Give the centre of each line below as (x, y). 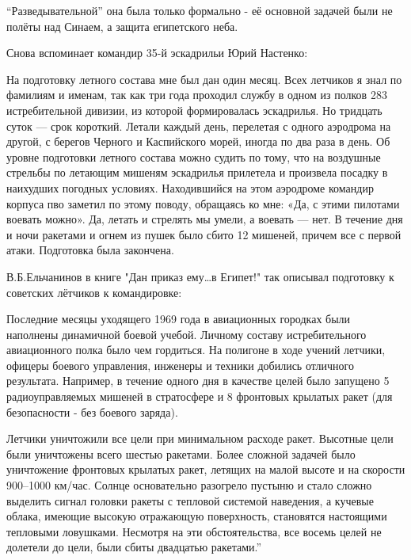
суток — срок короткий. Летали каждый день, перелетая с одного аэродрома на (199, 126)
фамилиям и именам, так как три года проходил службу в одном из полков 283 (197, 95)
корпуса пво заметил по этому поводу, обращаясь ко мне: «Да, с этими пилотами (203, 203)
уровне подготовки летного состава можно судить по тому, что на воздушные (194, 156)
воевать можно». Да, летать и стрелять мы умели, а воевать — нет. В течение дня (205, 219)
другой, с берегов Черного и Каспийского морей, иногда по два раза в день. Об (198, 141)
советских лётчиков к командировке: (94, 292)
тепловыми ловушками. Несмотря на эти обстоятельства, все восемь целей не (194, 531)
